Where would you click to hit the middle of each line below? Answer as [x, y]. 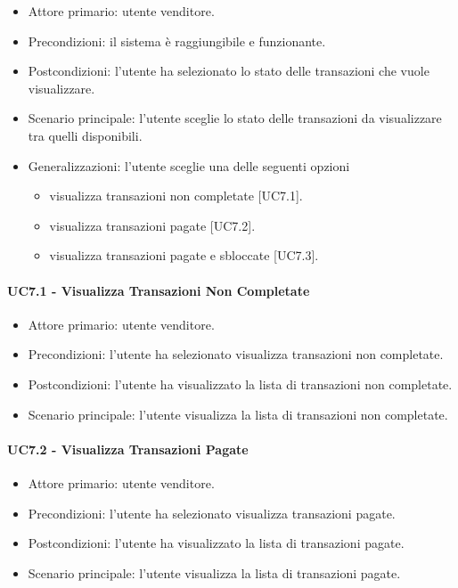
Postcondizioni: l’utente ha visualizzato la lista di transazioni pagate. [216, 543]
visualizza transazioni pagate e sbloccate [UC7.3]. [184, 255]
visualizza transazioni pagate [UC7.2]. [152, 225]
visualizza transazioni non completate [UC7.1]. [176, 196]
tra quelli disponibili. [85, 135]
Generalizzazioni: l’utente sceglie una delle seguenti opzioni [189, 165]
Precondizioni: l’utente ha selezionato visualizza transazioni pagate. [212, 513]
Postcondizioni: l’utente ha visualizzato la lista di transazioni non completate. [240, 384]
